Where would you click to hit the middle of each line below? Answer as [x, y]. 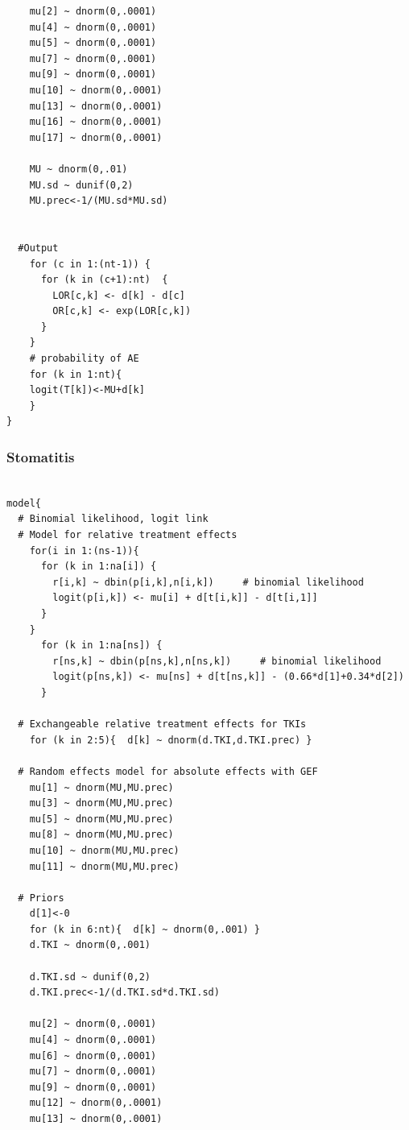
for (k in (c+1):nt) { [104, 280]
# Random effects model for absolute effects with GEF [168, 771]
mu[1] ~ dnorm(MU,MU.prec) [101, 787]
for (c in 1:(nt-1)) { [90, 264]
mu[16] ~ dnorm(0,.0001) [96, 122]
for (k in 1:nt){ [76, 374]
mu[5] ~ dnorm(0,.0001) [93, 43]
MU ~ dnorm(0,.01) [78, 169]
